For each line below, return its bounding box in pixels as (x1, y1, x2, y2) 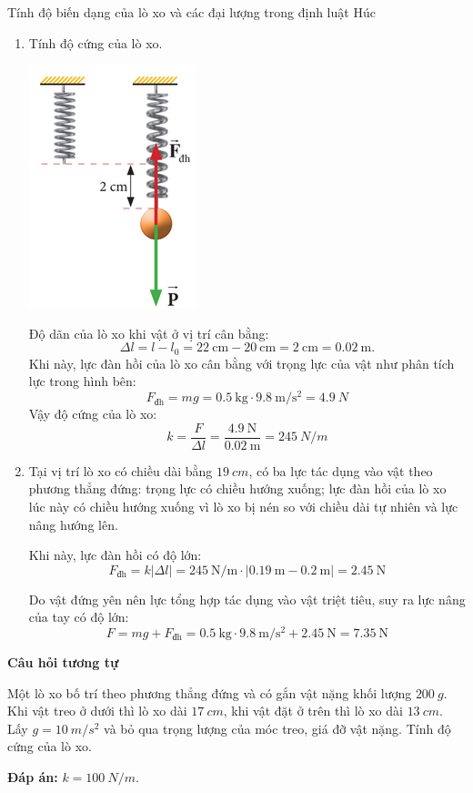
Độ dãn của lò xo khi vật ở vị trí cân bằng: (28, 323, 269, 342)
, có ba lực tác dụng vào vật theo (248, 461, 433, 480)
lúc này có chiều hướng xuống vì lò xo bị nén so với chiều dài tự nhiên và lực (28, 496, 458, 515)
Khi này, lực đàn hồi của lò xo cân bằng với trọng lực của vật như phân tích (28, 353, 455, 372)
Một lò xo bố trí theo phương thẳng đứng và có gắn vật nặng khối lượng (7, 683, 412, 702)
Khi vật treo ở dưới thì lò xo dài (7, 701, 187, 720)
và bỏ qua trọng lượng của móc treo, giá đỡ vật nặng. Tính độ (104, 718, 451, 737)
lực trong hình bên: (28, 371, 136, 391)
